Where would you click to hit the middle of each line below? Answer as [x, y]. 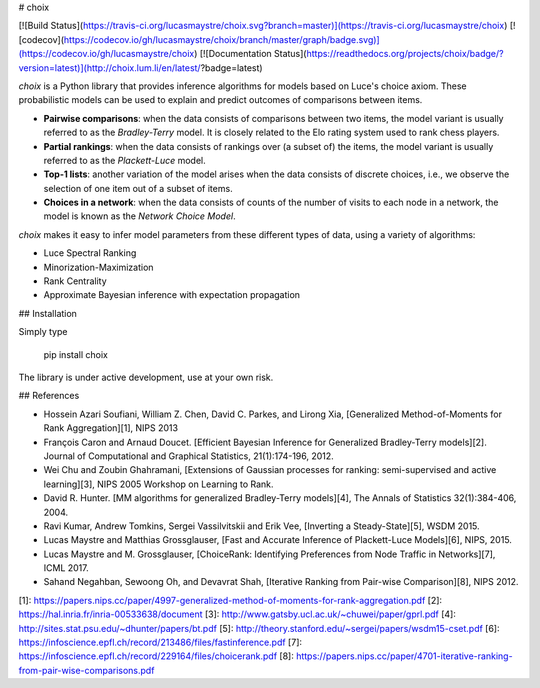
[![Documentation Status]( [253, 54]
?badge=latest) [232, 67]
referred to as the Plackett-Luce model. [125, 160]
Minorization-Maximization [98, 267]
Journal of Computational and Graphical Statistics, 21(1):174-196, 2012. [188, 456]
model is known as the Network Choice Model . [139, 216]
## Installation [47, 313]
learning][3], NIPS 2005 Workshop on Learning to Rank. [158, 484]
